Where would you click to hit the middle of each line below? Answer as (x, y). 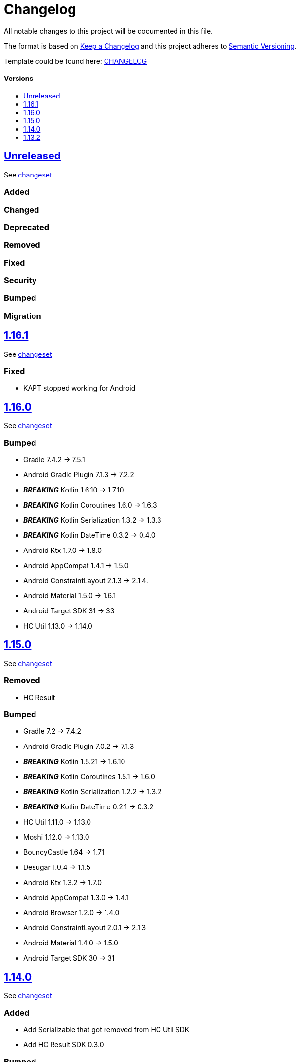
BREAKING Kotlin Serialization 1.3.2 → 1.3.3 (92, 520)
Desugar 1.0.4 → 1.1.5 (57, 867)
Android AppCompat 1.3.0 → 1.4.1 (76, 898)
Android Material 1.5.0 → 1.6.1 (70, 596)
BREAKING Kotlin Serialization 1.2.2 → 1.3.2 (93, 792)
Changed (22, 209)
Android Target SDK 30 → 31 (69, 958)
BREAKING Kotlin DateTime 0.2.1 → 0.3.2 (88, 807)
